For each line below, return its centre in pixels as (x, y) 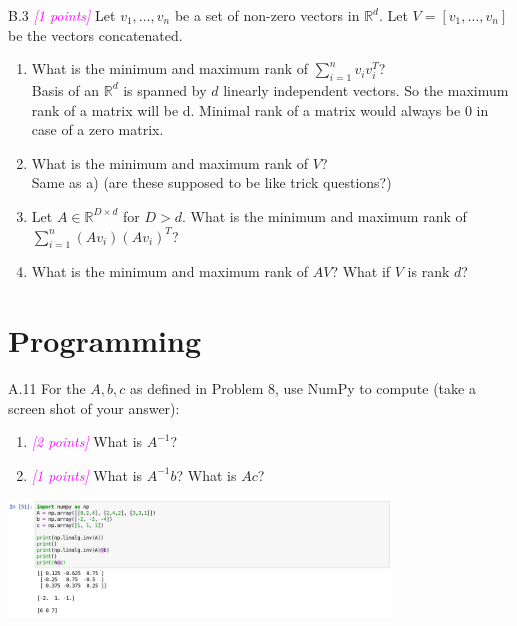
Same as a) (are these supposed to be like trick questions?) (211, 182)
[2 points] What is (87, 441)
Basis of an (65, 89)
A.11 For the (47, 388)
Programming (104, 340)
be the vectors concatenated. (95, 34)
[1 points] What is (87, 474)
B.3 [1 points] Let (62, 15)
